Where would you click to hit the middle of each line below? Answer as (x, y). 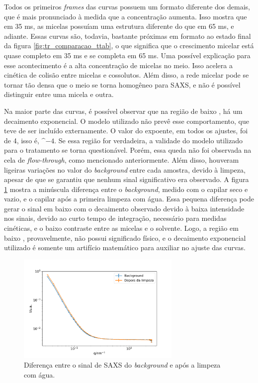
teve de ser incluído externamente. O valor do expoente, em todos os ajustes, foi (126, 131)
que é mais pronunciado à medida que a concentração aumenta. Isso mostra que (126, 16)
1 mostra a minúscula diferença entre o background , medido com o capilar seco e (126, 189)
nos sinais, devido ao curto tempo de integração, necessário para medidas (115, 218)
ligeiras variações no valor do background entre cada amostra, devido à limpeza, (125, 169)
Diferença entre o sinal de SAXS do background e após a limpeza (122, 365)
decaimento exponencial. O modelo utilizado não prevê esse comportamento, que (127, 121)
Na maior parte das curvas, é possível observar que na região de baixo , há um (123, 111)
